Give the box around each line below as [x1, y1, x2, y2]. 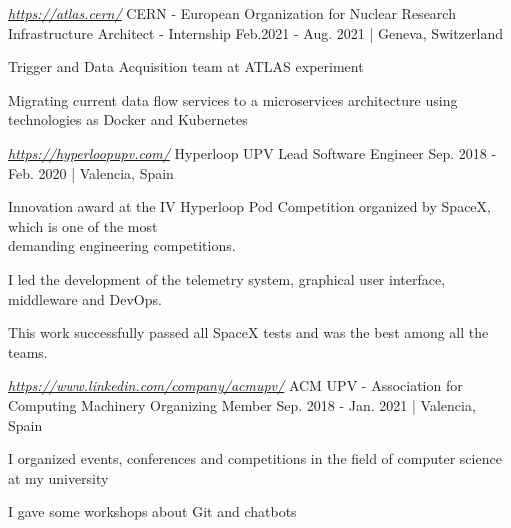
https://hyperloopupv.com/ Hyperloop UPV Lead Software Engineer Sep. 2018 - [8, 142, 497, 163]
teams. [8, 341, 48, 362]
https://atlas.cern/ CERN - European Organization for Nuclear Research [8, 3, 456, 23]
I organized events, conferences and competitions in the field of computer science [8, 448, 502, 469]
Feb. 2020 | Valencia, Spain [8, 162, 174, 183]
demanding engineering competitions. [8, 235, 236, 256]
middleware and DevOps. [8, 288, 162, 309]
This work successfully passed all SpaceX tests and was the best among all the [8, 322, 489, 343]
